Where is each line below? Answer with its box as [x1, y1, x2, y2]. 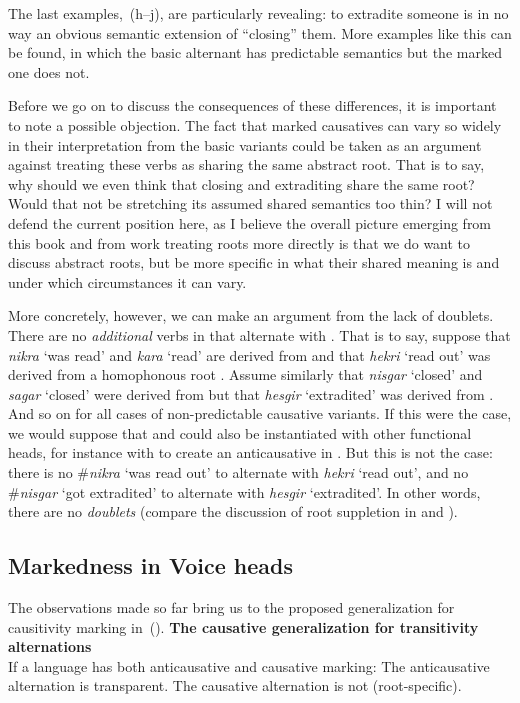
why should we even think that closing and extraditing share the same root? [8, 173, 475, 194]
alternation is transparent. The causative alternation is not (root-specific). [8, 675, 462, 696]
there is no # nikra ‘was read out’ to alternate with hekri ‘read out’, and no [8, 462, 469, 483]
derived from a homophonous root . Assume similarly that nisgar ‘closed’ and [8, 364, 483, 385]
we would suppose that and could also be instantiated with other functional [8, 422, 472, 443]
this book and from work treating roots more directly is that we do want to [8, 232, 471, 253]
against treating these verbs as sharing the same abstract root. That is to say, [8, 154, 485, 175]
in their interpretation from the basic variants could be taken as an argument [8, 134, 482, 155]
